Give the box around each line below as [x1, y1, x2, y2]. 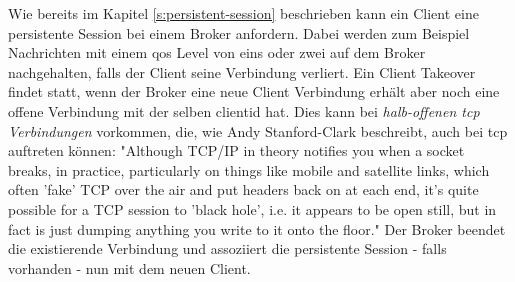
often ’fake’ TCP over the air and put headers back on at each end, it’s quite [8, 179, 479, 200]
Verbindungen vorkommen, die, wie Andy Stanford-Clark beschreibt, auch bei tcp [8, 120, 508, 141]
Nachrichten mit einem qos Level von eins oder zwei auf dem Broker [8, 42, 426, 63]
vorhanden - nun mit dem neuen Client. [8, 257, 251, 278]
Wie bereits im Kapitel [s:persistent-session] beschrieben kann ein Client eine [8, 3, 479, 23]
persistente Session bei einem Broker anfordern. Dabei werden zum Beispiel [8, 22, 470, 43]
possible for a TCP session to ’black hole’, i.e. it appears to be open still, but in [8, 198, 497, 219]
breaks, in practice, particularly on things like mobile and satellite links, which [8, 159, 490, 180]
